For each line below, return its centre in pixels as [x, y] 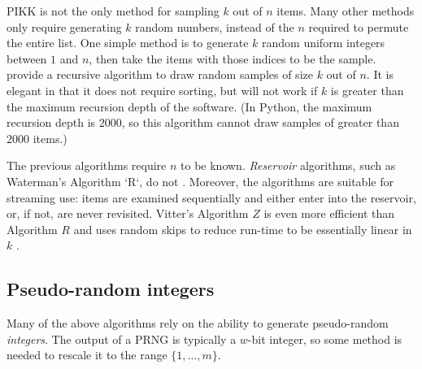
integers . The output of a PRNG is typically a [122, 339]
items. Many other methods [346, 11]
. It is [380, 74]
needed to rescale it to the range [87, 355]
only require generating [64, 26]
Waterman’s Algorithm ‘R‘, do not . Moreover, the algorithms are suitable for [200, 181]
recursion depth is [51, 122]
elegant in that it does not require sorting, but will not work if [162, 90]
